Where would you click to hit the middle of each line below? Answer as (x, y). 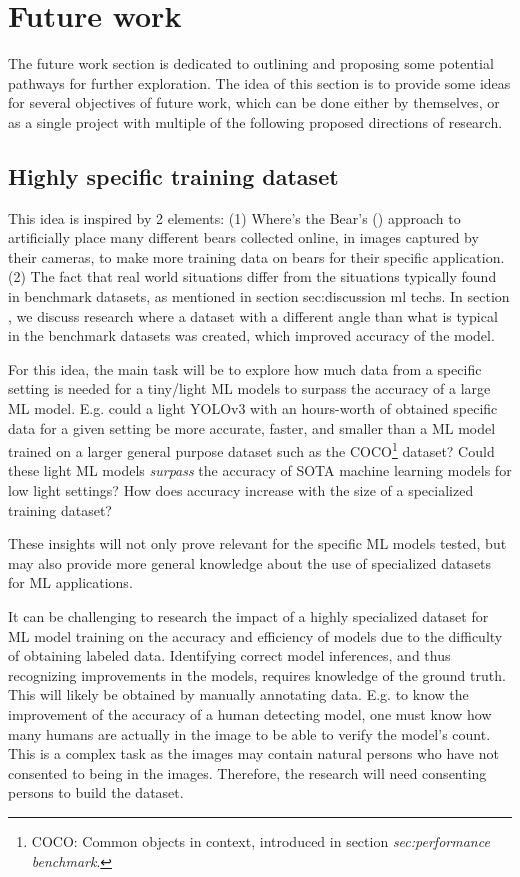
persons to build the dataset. (96, 792)
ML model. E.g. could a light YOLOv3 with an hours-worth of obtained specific (253, 408)
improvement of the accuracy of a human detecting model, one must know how (250, 714)
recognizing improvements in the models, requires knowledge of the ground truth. (257, 674)
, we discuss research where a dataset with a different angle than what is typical (253, 315)
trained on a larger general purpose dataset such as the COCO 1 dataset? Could (251, 449)
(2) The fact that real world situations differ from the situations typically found (252, 276)
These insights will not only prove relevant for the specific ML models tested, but (257, 543)
